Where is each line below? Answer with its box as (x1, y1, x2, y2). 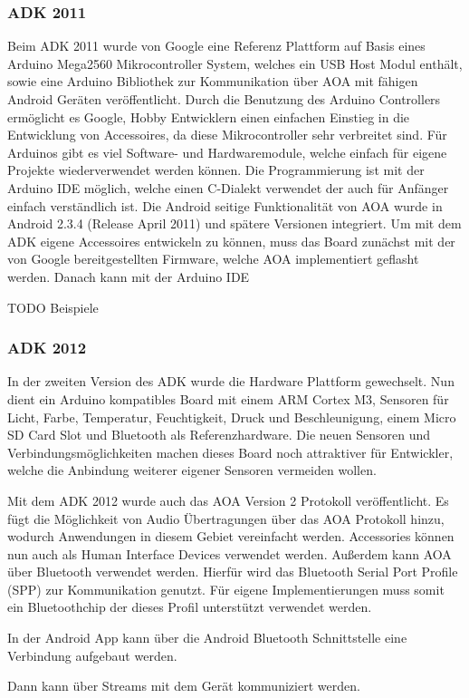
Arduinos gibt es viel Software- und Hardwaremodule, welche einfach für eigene (7, 142, 447, 161)
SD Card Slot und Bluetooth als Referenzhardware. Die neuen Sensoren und (7, 425, 431, 444)
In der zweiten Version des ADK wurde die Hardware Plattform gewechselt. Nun (7, 372, 455, 391)
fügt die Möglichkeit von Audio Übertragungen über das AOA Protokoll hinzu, (7, 509, 445, 528)
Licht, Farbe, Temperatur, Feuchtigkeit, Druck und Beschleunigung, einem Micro (7, 407, 456, 426)
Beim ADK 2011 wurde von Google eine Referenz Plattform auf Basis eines (7, 36, 426, 55)
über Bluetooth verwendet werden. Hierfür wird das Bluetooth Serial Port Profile (7, 562, 458, 581)
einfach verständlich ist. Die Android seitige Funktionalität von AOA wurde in (7, 196, 443, 215)
